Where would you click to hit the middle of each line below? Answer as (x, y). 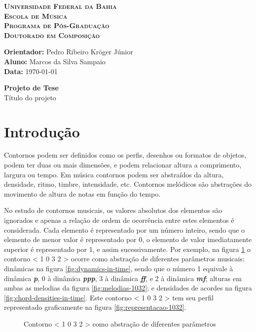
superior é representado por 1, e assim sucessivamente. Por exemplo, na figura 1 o (127, 249)
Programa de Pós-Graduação (57, 25)
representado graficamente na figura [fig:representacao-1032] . (95, 307)
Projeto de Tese (31, 88)
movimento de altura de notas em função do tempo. (82, 193)
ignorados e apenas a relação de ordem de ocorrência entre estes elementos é (119, 220)
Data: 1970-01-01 (31, 71)
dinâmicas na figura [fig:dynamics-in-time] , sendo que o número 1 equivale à (119, 268)
